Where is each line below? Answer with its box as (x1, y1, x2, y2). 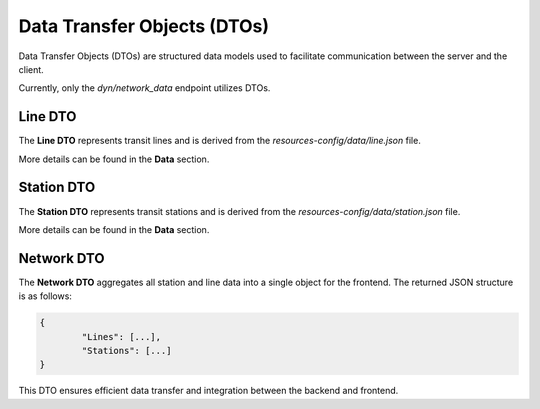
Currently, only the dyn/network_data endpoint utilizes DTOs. (18, 82, 271, 94)
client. (18, 63, 44, 75)
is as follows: (18, 290, 72, 302)
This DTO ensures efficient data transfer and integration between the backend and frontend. (18, 385, 399, 397)
